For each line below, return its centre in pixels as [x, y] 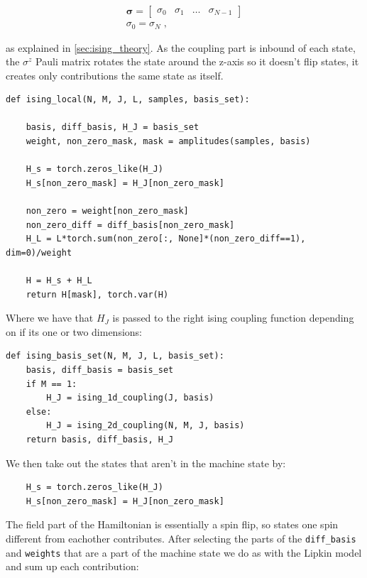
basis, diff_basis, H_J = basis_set [113, 127]
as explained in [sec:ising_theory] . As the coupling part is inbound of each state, [181, 47]
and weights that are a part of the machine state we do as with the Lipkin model [184, 552]
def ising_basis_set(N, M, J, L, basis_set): [115, 356]
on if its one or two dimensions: [74, 331]
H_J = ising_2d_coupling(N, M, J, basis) [146, 426]
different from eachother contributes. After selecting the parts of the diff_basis [181, 538]
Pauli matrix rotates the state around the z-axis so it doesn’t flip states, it [197, 61]
